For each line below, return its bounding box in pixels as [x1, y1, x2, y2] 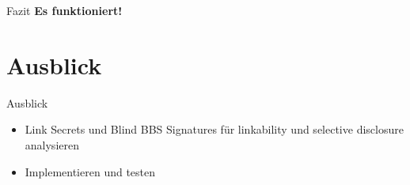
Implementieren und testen [25, 163, 156, 179]
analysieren [25, 136, 79, 153]
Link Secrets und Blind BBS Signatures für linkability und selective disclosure [25, 121, 404, 138]
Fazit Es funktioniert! [6, 2, 123, 18]
